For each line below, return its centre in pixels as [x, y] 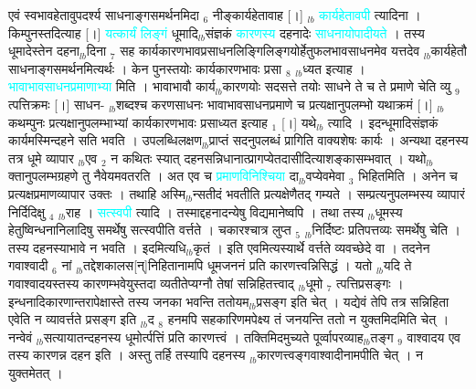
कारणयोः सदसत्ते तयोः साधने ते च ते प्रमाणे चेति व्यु [337, 86]
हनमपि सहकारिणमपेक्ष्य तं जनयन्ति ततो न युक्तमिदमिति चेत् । [308, 319]
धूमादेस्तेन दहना [44, 51]
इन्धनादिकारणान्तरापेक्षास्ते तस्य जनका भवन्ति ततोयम [129, 301]
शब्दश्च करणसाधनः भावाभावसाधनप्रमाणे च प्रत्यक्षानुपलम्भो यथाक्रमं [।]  [277, 104]
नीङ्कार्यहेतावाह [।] [258, 15]
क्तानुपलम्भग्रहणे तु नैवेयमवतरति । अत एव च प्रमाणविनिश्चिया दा [153, 176]
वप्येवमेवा [325, 176]
